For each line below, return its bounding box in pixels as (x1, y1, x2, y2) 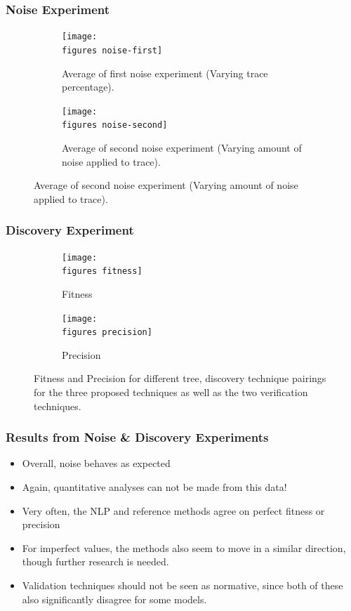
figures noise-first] (62, 45, 163, 55)
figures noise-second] (62, 120, 168, 131)
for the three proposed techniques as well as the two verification (34, 385, 308, 400)
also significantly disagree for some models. (22, 591, 207, 606)
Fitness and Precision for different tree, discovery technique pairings (34, 371, 326, 386)
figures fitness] (62, 266, 143, 277)
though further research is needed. (22, 554, 169, 569)
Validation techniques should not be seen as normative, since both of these (22, 578, 343, 592)
